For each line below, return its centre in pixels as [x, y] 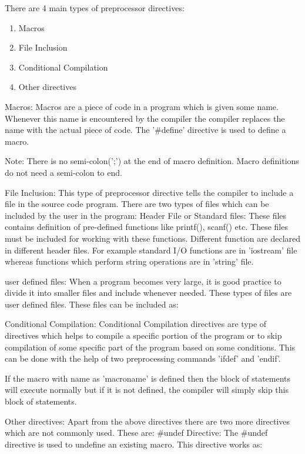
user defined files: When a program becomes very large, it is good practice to [143, 281]
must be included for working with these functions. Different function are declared [153, 238]
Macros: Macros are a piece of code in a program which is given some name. [142, 106]
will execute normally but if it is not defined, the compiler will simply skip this [147, 390]
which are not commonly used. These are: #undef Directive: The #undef [136, 433]
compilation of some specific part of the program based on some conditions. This [150, 347]
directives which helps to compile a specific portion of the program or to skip [143, 336]
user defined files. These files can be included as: [92, 304]
